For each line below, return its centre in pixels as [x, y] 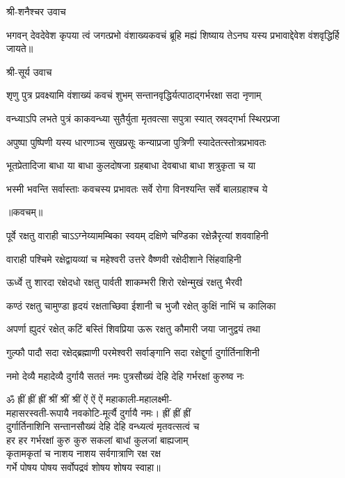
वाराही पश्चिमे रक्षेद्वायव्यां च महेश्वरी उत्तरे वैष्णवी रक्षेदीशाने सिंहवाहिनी [124, 258]
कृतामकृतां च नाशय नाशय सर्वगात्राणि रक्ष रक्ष [84, 453]
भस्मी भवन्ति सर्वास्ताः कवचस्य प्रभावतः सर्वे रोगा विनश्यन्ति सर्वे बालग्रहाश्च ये [137, 188]
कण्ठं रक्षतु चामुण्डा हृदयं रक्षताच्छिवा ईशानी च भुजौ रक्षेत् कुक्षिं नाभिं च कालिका [141, 305]
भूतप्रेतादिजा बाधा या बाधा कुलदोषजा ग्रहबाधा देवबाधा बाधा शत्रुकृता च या [131, 165]
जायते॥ [20, 48]
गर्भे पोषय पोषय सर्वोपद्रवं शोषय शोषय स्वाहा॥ [83, 467]
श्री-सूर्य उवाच [29, 71]
